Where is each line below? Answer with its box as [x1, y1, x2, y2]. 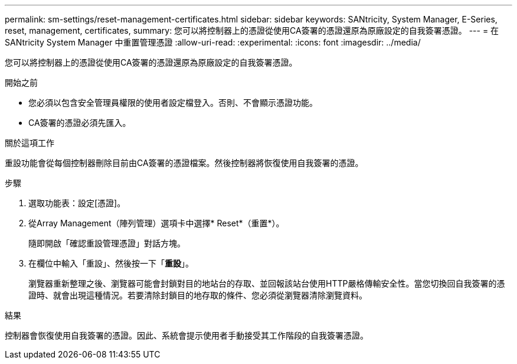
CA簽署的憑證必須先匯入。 [28, 118, 131, 128]
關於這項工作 [5, 138, 54, 148]
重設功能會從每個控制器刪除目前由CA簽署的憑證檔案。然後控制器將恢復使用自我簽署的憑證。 [5, 158, 364, 168]
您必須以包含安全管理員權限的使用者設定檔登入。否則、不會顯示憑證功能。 [28, 97, 318, 108]
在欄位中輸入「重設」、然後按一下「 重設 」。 [28, 258, 194, 268]
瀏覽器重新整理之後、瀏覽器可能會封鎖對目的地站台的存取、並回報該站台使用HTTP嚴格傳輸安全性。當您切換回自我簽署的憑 [28, 278, 505, 288]
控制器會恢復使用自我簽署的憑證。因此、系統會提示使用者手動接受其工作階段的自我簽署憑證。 [5, 330, 368, 340]
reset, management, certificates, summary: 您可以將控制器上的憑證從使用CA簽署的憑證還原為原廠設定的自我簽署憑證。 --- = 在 [5, 25, 499, 35]
